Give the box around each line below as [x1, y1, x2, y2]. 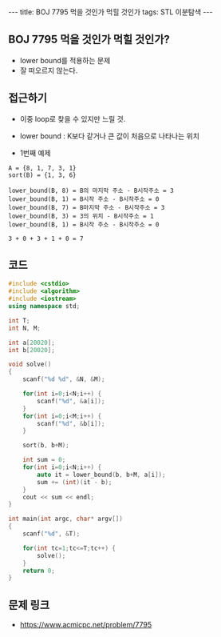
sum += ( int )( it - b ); [37, 478, 112, 486]
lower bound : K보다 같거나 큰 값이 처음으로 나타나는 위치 [19, 130, 199, 141]
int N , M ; [8, 324, 41, 332]
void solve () [8, 360, 52, 369]
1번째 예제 [19, 148, 51, 158]
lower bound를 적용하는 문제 [19, 55, 111, 65]
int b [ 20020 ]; [8, 346, 56, 354]
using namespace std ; [8, 302, 81, 310]
